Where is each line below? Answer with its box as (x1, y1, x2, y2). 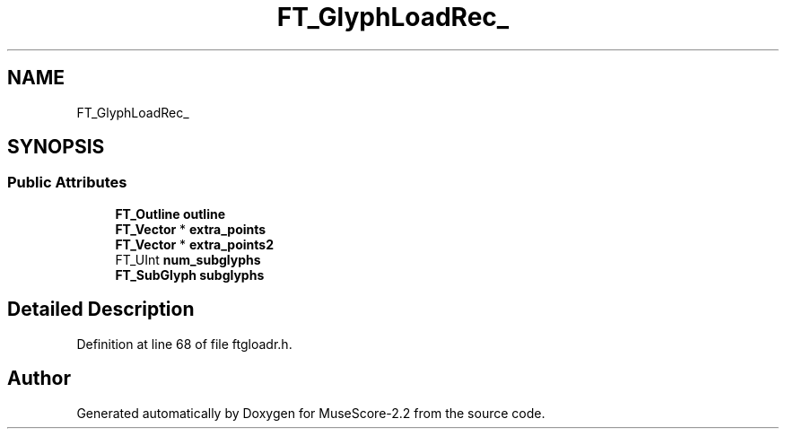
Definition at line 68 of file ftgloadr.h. (76, 336, 293, 352)
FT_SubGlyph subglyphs (115, 266, 265, 283)
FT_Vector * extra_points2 (115, 236, 274, 252)
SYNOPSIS (7, 135, 105, 159)
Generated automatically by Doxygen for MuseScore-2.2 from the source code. (76, 405, 546, 421)
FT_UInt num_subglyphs (115, 251, 261, 267)
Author (7, 367, 71, 390)
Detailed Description (7, 298, 195, 321)
